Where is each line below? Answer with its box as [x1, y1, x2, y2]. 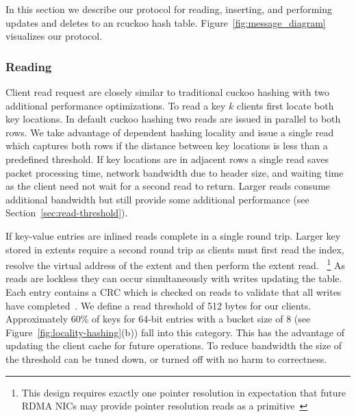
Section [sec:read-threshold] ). [5, 205, 128, 220]
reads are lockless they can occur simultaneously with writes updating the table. [5, 271, 342, 286]
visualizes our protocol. [5, 29, 103, 43]
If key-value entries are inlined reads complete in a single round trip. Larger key [5, 228, 341, 242]
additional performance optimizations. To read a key [5, 98, 226, 112]
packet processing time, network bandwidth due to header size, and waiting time [5, 165, 344, 179]
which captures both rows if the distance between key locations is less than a [5, 138, 328, 153]
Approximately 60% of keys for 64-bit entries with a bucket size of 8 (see [5, 312, 311, 326]
